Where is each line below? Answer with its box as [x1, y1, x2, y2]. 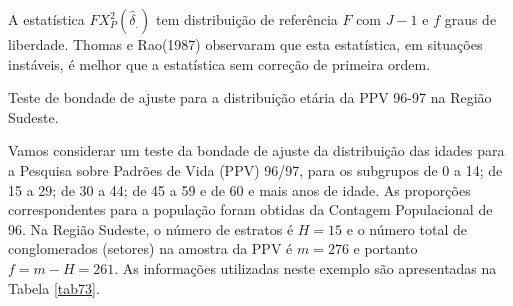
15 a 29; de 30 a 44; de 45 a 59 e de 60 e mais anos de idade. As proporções [8, 179, 471, 200]
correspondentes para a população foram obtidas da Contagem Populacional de [8, 199, 493, 220]
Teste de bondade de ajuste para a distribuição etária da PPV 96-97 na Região [8, 87, 492, 108]
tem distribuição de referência [155, 9, 338, 29]
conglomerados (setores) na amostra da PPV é [8, 238, 293, 259]
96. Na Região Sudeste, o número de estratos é [8, 218, 294, 239]
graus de [444, 9, 497, 29]
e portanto [353, 238, 418, 259]
